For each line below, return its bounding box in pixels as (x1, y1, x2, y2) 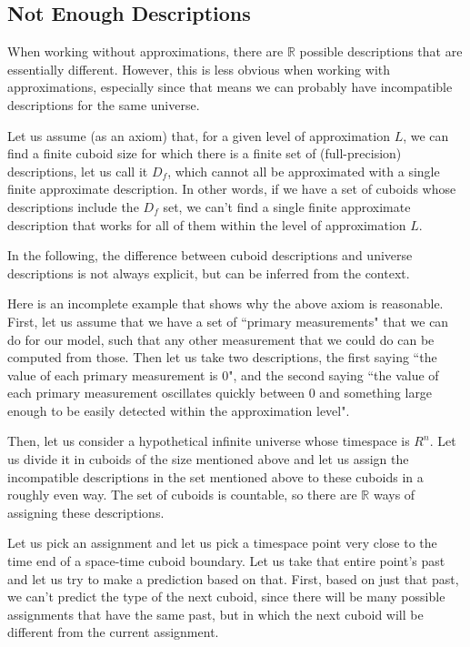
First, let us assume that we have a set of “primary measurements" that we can (7, 311, 449, 330)
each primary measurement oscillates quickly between (7, 383, 305, 402)
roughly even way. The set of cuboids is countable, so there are (7, 485, 357, 504)
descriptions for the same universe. (7, 95, 200, 114)
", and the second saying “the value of (228, 365, 439, 384)
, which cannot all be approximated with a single (167, 161, 440, 180)
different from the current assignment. (7, 622, 219, 642)
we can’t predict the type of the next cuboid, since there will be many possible (7, 587, 445, 606)
